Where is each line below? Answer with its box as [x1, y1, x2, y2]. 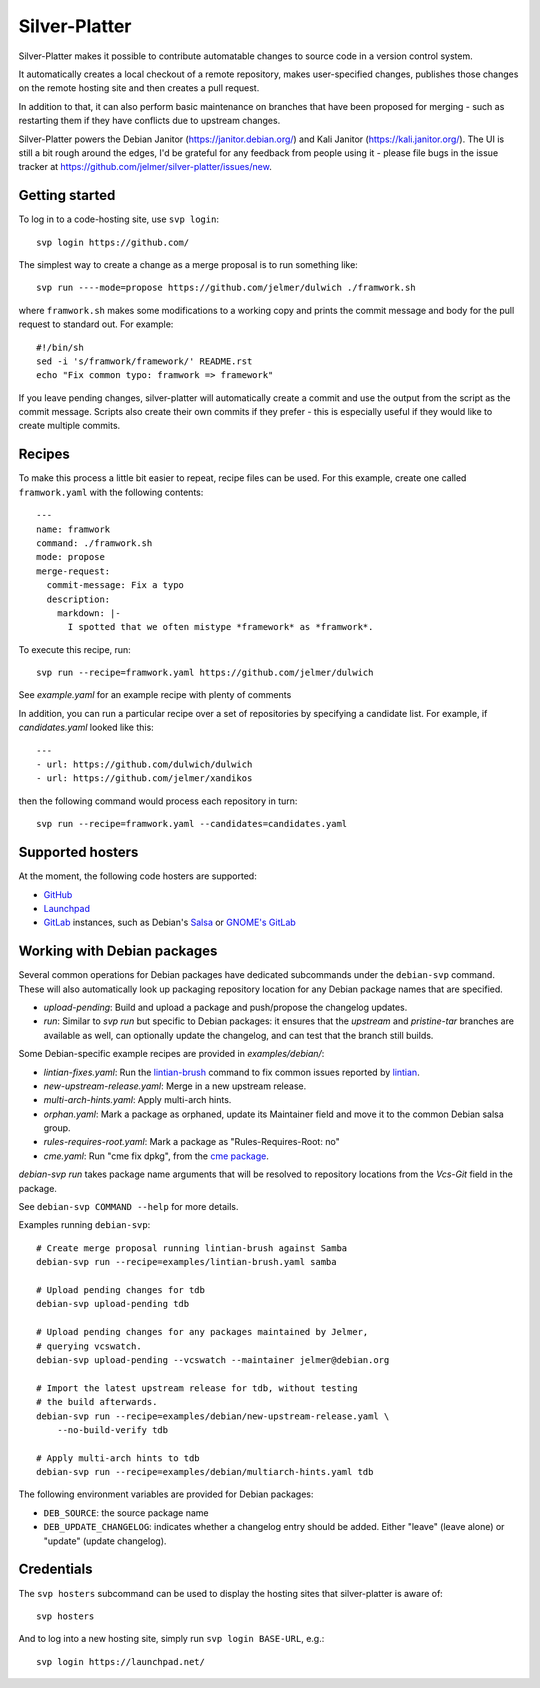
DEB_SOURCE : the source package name [43, 1506, 209, 1519]
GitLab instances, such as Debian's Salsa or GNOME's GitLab [43, 916, 297, 929]
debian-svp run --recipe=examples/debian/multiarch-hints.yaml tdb [36, 1466, 374, 1478]
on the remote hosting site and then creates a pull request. [18, 82, 260, 94]
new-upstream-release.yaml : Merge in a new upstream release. [43, 1080, 307, 1092]
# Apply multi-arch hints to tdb [36, 1452, 200, 1464]
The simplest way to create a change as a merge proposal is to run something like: [18, 258, 359, 270]
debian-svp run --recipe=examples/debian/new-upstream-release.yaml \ [36, 1410, 390, 1422]
